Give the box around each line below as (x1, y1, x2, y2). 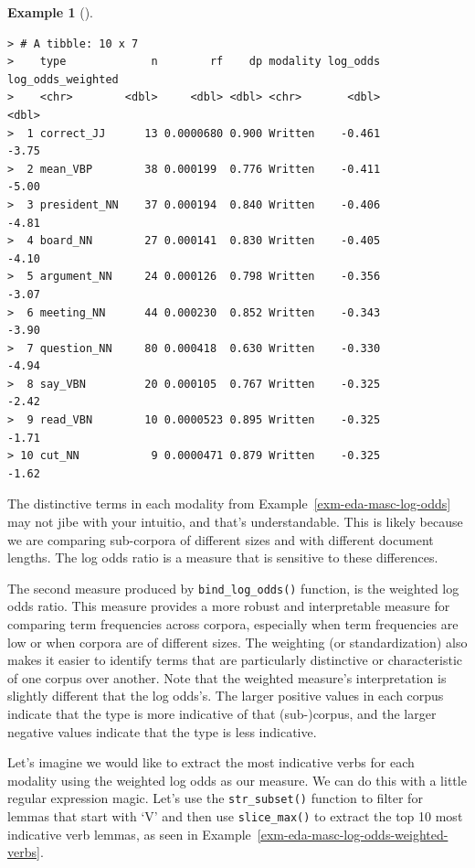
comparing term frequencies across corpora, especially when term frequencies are (7, 615, 459, 634)
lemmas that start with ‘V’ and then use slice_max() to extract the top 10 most (7, 807, 463, 826)
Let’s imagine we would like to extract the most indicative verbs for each (7, 753, 415, 772)
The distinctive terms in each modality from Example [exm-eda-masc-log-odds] (7, 494, 451, 513)
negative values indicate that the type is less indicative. (7, 722, 317, 741)
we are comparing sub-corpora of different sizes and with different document (7, 530, 434, 549)
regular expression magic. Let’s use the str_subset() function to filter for (7, 788, 423, 808)
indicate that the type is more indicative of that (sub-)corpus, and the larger (7, 704, 437, 723)
